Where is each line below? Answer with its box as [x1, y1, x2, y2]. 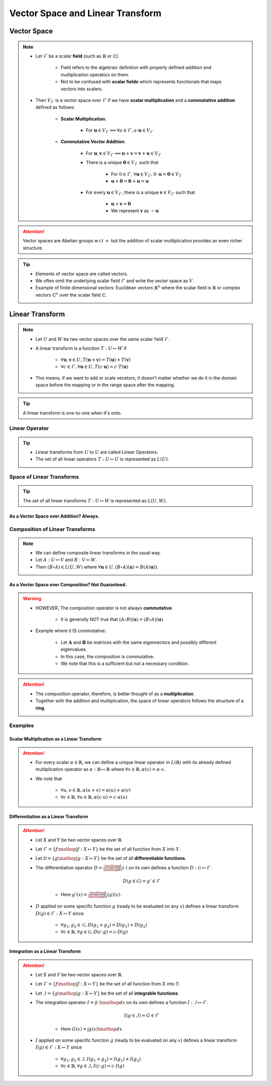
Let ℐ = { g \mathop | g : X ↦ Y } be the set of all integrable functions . [35, 990, 179, 996]
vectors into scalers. [60, 86, 103, 92]
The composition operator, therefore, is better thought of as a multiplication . [35, 691, 195, 697]
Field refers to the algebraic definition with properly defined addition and [60, 65, 212, 71]
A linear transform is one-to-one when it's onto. [23, 409, 122, 416]
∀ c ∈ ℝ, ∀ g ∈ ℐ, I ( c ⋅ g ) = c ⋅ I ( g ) [60, 1063, 124, 1069]
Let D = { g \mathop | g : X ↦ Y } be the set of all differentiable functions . [35, 855, 186, 861]
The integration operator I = [35, 1000, 94, 1006]
